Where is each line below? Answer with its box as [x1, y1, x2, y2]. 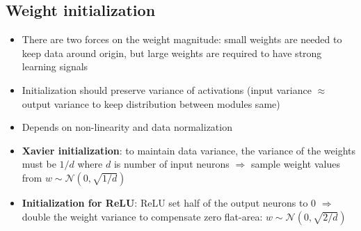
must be [22, 157, 56, 171]
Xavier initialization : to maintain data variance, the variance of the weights [22, 143, 355, 157]
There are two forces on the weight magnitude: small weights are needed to [22, 32, 342, 47]
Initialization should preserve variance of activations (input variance [22, 82, 312, 97]
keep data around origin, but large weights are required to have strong [22, 45, 322, 60]
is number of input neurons [113, 157, 230, 171]
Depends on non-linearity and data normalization [22, 120, 232, 134]
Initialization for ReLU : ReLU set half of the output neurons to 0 [22, 195, 316, 209]
